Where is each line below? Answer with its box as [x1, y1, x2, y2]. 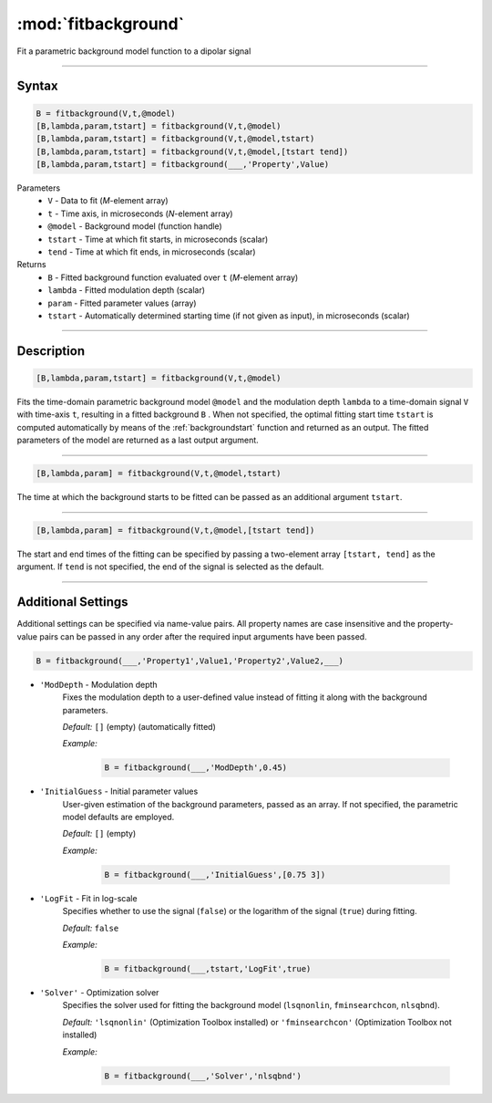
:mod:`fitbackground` [16, 14, 185, 34]
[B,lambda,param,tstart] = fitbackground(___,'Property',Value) [36, 160, 330, 170]
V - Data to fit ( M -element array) [47, 195, 169, 206]
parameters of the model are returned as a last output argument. [16, 434, 259, 446]
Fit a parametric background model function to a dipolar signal [16, 46, 251, 57]
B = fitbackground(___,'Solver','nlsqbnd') [104, 1070, 302, 1081]
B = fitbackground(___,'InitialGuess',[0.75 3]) [104, 869, 326, 879]
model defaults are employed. [62, 812, 175, 823]
